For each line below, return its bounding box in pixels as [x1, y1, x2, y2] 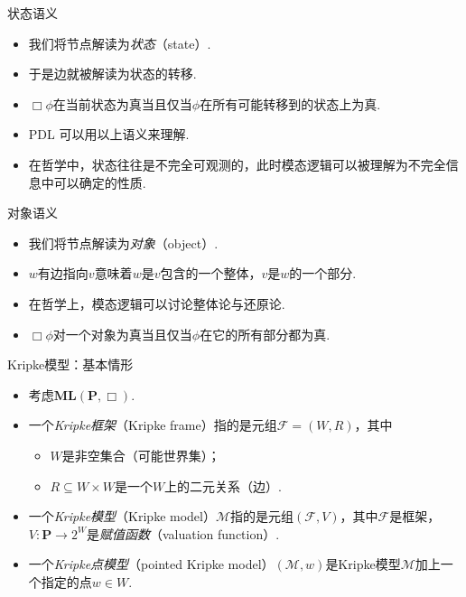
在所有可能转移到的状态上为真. [200, 94, 381, 113]
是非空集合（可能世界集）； [61, 445, 220, 464]
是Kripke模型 [325, 555, 401, 574]
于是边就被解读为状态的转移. [28, 64, 197, 83]
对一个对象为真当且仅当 [52, 324, 192, 343]
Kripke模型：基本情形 [7, 355, 134, 374]
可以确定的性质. [53, 173, 146, 191]
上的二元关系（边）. [164, 476, 283, 495]
